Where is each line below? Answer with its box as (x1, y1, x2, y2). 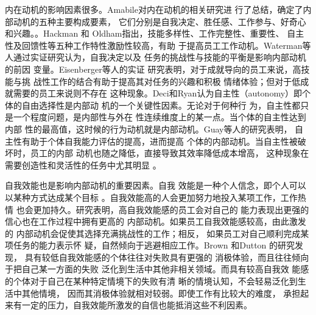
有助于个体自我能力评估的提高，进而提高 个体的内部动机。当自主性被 (21, 134, 298, 147)
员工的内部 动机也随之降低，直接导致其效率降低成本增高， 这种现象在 (30, 147, 309, 159)
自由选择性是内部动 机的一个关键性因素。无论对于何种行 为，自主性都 (21, 98, 301, 111)
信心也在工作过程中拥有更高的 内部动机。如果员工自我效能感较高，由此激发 (5, 215, 306, 228)
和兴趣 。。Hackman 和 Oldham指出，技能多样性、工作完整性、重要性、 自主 (5, 27, 304, 40)
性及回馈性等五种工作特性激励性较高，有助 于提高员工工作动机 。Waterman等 (5, 38, 311, 51)
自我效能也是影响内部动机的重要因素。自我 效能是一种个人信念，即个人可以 (5, 179, 306, 192)
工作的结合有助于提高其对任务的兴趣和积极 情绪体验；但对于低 (50, 74, 301, 87)
